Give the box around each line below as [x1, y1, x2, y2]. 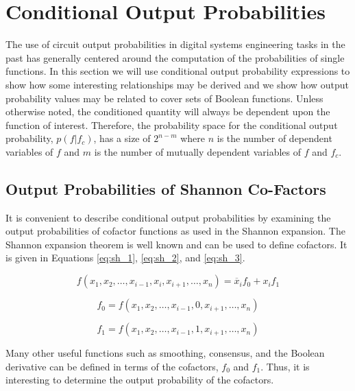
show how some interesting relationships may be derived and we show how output [5, 77, 350, 91]
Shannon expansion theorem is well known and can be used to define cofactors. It [5, 237, 347, 251]
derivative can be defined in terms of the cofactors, [5, 359, 219, 373]
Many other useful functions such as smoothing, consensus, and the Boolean [5, 346, 325, 360]
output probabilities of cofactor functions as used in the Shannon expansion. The [5, 224, 345, 238]
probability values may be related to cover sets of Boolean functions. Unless [5, 91, 323, 105]
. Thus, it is [260, 359, 310, 373]
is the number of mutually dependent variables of [94, 144, 302, 158]
